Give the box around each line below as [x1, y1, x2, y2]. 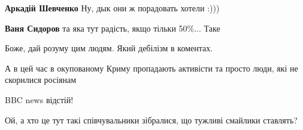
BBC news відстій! [5, 93, 74, 106]
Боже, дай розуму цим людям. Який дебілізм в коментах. [5, 42, 213, 54]
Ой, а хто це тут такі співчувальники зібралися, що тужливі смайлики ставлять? [5, 113, 298, 126]
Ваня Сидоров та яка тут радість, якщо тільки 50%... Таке [5, 21, 220, 34]
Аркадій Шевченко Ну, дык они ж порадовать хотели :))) [5, 2, 220, 14]
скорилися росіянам [5, 73, 77, 86]
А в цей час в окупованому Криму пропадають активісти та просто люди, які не [5, 61, 298, 74]
